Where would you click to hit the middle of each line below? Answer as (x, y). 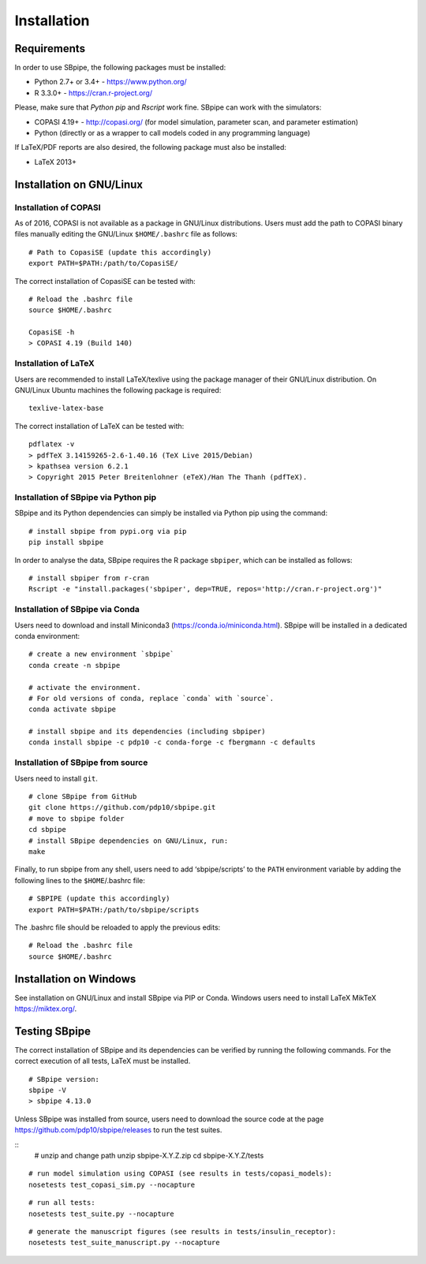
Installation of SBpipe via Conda (77, 610)
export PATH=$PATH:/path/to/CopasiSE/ (104, 263)
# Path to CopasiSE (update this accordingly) (120, 252)
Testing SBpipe (52, 1031)
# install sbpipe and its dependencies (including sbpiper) (147, 732)
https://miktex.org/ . (46, 1009)
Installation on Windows (75, 979)
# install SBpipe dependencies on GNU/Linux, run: (129, 841)
